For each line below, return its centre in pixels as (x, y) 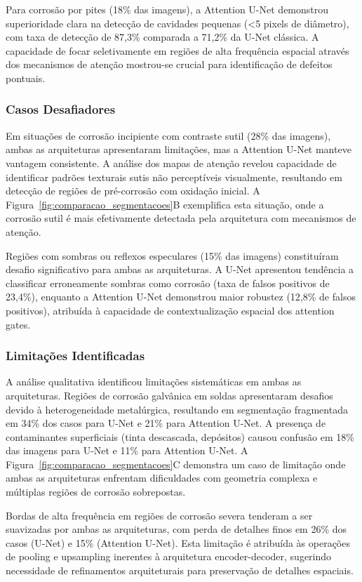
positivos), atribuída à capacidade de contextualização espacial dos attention (170, 310)
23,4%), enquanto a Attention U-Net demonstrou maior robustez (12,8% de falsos (181, 297)
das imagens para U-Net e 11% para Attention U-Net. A (127, 450)
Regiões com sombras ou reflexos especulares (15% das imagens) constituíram (172, 255)
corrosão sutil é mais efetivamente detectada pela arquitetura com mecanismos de (181, 218)
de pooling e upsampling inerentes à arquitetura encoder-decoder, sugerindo (169, 556)
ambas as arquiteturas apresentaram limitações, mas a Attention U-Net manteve (179, 149)
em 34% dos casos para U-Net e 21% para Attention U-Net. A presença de (166, 423)
